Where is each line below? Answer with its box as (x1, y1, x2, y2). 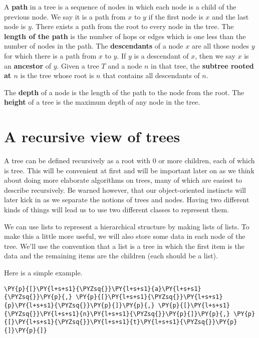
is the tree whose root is (20, 70, 94, 81)
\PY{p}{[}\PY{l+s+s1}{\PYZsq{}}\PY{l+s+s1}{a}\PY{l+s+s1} (4, 285, 201, 292)
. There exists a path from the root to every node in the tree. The (31, 21, 234, 32)
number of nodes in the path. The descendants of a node (4, 41, 183, 51)
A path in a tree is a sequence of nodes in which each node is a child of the (4, 2, 236, 12)
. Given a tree (57, 60, 99, 71)
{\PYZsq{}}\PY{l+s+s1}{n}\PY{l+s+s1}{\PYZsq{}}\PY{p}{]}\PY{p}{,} (4, 310, 230, 317)
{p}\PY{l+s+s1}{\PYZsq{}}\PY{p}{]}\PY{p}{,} (4, 301, 155, 309)
